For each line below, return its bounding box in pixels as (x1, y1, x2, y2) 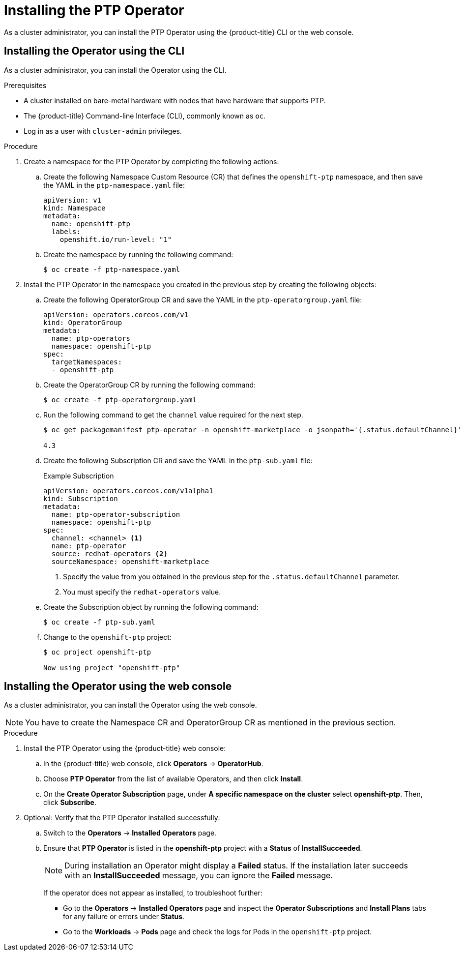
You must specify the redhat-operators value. (63, 587, 221, 596)
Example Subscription (43, 471, 114, 480)
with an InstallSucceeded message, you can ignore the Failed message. (64, 870, 333, 881)
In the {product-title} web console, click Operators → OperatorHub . (43, 759, 263, 768)
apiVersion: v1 (43, 196, 102, 204)
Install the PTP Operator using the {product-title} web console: (24, 744, 226, 753)
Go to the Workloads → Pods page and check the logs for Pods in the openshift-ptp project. (63, 927, 372, 936)
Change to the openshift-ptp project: (43, 632, 172, 641)
